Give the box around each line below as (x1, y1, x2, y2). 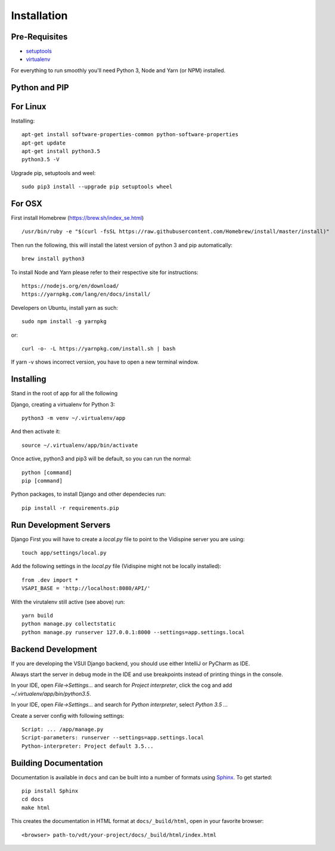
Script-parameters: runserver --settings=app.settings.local (21, 735, 204, 741)
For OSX (11, 198, 43, 208)
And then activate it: (11, 428, 61, 435)
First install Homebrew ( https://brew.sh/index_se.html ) (11, 214, 144, 222)
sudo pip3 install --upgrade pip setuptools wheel (21, 183, 173, 191)
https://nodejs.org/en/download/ (21, 282, 119, 289)
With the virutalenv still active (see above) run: (11, 598, 125, 606)
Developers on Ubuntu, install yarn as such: (11, 304, 119, 311)
